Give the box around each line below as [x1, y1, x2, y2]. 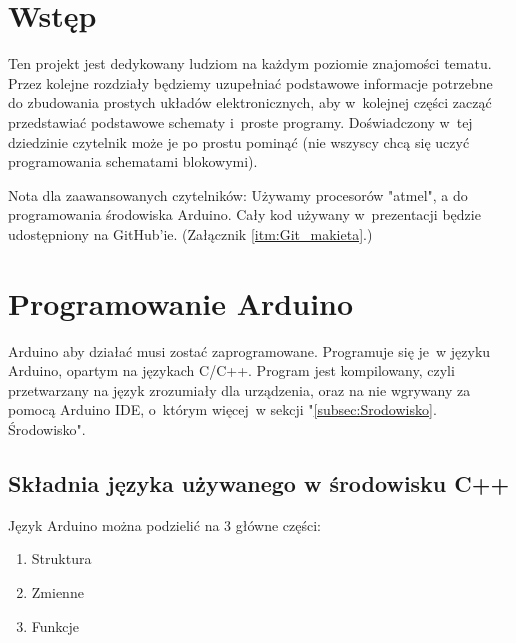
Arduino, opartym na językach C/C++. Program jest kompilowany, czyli [8, 360, 455, 381]
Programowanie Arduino [8, 282, 354, 323]
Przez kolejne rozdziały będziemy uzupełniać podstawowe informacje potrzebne [8, 72, 493, 93]
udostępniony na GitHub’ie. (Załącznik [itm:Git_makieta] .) [8, 223, 373, 244]
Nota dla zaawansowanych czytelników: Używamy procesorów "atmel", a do [8, 184, 468, 205]
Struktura [31, 548, 92, 569]
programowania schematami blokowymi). [8, 151, 258, 172]
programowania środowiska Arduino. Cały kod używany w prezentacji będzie [8, 204, 481, 225]
